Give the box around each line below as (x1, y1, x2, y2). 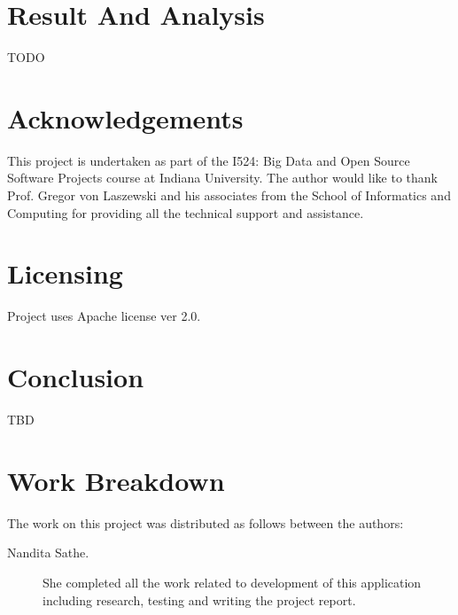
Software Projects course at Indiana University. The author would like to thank (7, 168, 438, 187)
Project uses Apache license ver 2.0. (7, 307, 201, 325)
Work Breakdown (7, 462, 225, 498)
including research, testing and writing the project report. (43, 590, 356, 609)
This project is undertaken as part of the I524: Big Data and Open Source (7, 151, 410, 169)
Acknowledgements (7, 99, 244, 136)
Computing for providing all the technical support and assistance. (7, 203, 364, 222)
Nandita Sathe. (7, 543, 89, 562)
